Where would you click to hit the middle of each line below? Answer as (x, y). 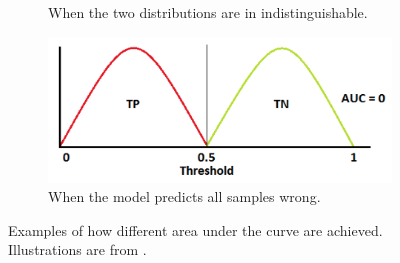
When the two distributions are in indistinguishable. (208, 12)
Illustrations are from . (77, 249)
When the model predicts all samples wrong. (184, 196)
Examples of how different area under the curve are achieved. (195, 229)
